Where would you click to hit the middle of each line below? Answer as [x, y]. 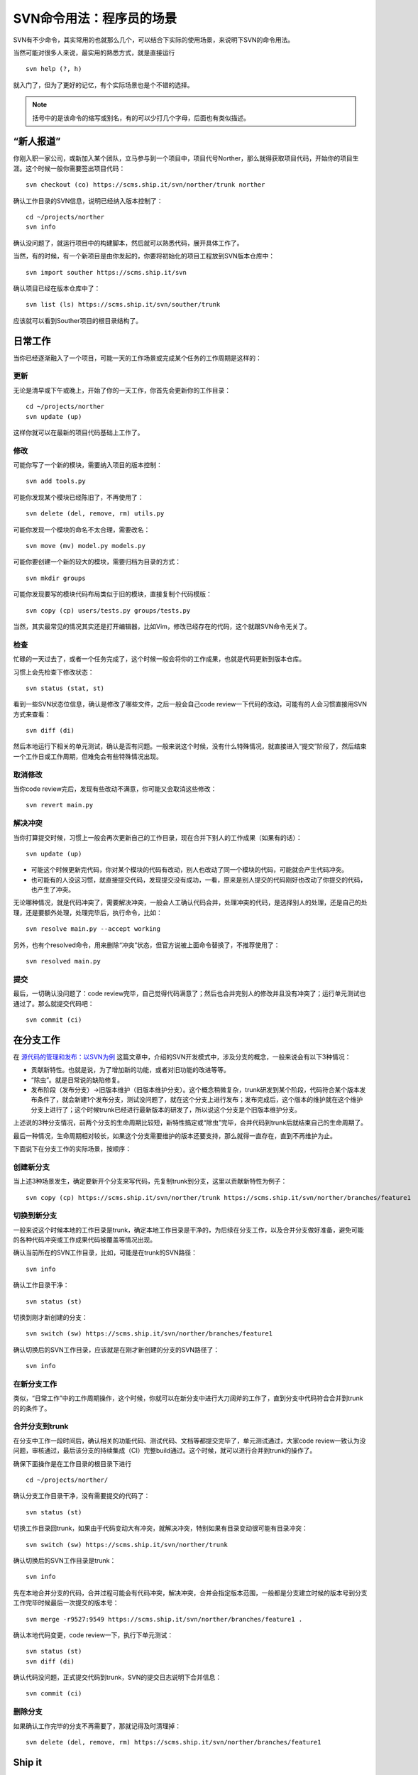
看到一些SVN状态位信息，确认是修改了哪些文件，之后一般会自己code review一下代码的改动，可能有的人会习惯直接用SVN [190, 704]
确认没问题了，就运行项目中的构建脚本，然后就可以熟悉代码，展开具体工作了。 [128, 243]
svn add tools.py [56, 481]
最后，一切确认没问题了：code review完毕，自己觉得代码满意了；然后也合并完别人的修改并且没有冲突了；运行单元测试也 [189, 993]
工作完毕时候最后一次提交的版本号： [66, 1603]
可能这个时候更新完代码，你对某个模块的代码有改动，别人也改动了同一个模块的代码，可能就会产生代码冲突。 [189, 870]
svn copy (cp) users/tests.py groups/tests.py [108, 610]
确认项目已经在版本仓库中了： [57, 288]
